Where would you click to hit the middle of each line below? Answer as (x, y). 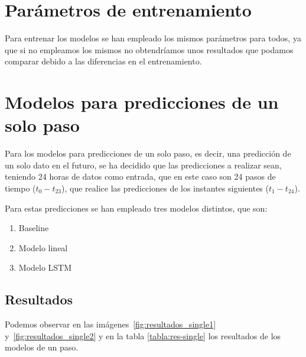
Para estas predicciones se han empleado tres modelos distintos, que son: (136, 208)
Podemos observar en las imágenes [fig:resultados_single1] (110, 324)
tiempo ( (20, 188)
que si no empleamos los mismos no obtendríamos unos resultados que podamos (149, 49)
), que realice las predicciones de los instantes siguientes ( (165, 188)
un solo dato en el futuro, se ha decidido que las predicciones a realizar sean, (143, 165)
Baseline (34, 228)
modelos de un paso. (42, 347)
